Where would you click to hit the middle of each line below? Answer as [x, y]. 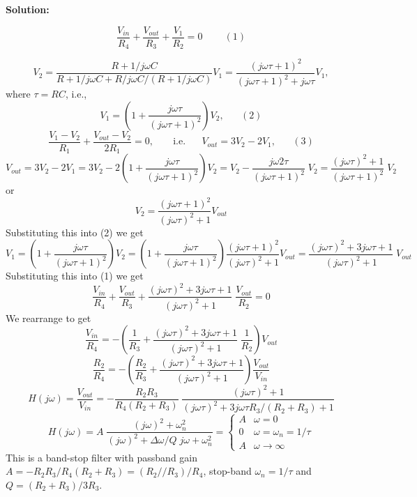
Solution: [28, 9]
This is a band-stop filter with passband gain [102, 457]
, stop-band [227, 471]
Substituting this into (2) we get [75, 232]
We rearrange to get [48, 318]
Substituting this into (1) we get [75, 276]
